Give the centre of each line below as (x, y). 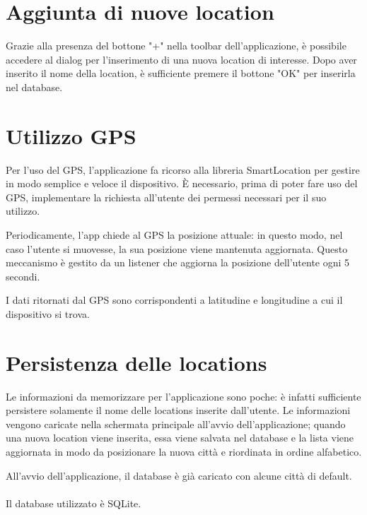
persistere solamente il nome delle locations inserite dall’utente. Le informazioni (178, 410)
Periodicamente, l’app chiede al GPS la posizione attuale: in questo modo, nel (174, 235)
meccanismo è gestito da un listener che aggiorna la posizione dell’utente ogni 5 (178, 262)
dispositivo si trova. (48, 313)
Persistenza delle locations (136, 362)
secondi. (23, 276)
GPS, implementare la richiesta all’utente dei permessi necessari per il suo (166, 197)
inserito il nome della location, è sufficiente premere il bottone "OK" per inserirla (181, 73)
